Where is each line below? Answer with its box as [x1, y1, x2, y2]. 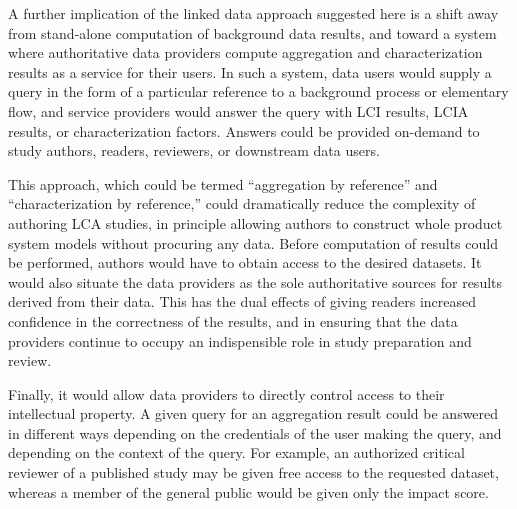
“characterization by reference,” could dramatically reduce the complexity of [8, 193, 476, 214]
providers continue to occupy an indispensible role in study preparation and [8, 330, 472, 351]
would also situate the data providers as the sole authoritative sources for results [8, 271, 503, 292]
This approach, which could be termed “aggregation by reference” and [8, 173, 438, 194]
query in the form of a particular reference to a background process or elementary [8, 81, 509, 102]
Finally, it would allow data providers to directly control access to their [8, 383, 445, 404]
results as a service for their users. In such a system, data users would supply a [8, 61, 492, 82]
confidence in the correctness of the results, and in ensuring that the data [8, 310, 458, 331]
